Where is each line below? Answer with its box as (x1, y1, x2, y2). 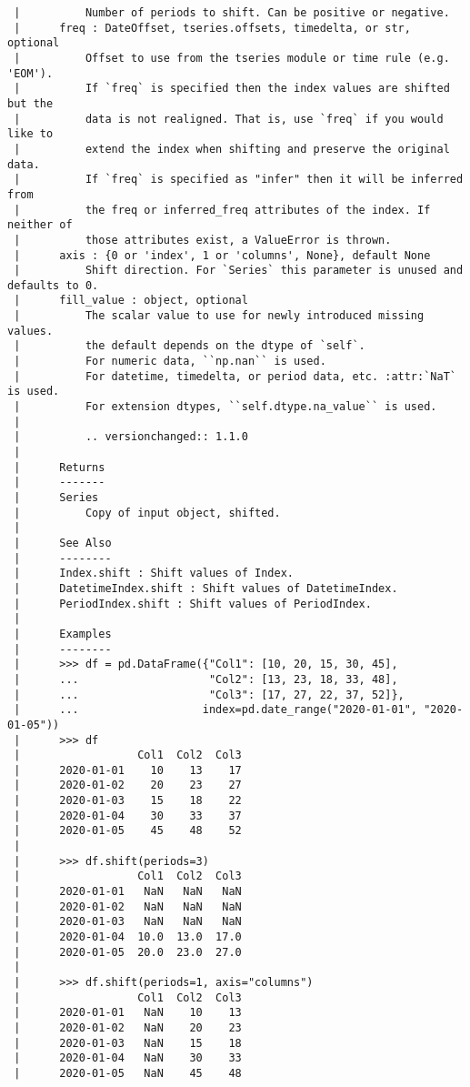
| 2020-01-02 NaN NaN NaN (14, 900, 242, 913)
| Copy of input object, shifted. (14, 506, 281, 519)
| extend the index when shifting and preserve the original (14, 142, 450, 156)
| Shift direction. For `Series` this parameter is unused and (14, 264, 464, 277)
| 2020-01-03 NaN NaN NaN (14, 915, 242, 929)
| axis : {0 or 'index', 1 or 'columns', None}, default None (14, 248, 431, 262)
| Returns (14, 460, 105, 474)
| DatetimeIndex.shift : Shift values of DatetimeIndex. (14, 581, 398, 595)
